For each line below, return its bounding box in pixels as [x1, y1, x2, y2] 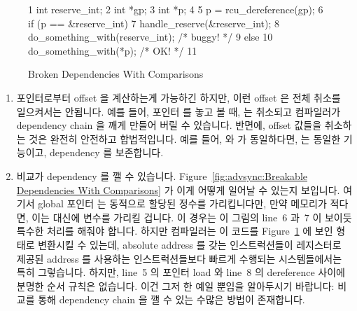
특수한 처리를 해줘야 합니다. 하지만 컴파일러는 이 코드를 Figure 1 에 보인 [16, 223, 333, 238]
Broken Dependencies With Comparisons [28, 67, 204, 81]
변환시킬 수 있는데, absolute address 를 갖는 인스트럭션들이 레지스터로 [38, 237, 342, 251]
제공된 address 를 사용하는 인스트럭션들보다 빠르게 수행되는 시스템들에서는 [16, 251, 342, 265]
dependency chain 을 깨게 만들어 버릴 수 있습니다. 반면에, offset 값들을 [16, 118, 322, 132]
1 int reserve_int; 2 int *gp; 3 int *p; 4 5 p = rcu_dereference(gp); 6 [28, 2, 323, 16]
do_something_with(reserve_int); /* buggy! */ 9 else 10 [28, 29, 273, 44]
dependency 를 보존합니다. [49, 145, 164, 160]
